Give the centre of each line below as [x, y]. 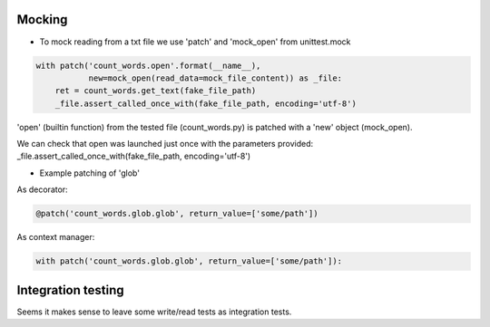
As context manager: [56, 237]
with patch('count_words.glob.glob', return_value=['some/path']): [189, 261]
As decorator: [42, 189]
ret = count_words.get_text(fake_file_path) [156, 91]
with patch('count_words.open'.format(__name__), [148, 65]
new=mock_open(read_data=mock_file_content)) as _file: [216, 78]
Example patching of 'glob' [90, 173]
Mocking [42, 19]
